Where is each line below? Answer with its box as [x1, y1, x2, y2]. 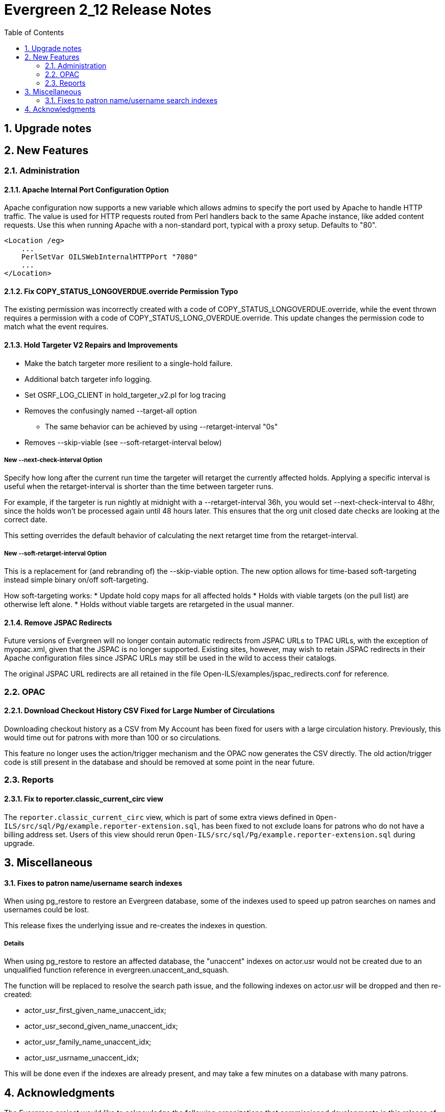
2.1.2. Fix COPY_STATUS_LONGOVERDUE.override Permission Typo [4, 286, 238, 296]
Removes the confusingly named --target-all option [24, 406, 197, 415]
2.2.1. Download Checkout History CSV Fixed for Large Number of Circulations [4, 706, 275, 715]
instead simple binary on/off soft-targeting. [4, 575, 149, 585]
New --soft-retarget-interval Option [4, 549, 107, 557]
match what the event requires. [4, 322, 109, 331]
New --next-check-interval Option [4, 456, 103, 464]
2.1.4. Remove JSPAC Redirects [4, 618, 112, 627]
